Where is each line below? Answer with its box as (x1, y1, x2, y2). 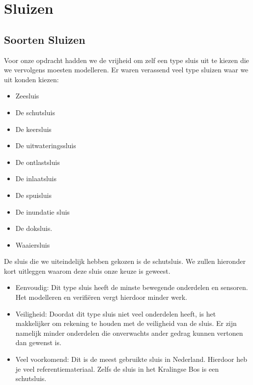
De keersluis (15, 124, 52, 134)
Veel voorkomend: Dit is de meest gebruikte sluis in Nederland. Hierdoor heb (15, 354, 248, 364)
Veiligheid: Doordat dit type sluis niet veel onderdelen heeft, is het (15, 308, 216, 319)
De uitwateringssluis (15, 140, 76, 151)
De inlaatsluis (15, 173, 56, 184)
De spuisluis (15, 190, 52, 200)
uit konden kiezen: (4, 74, 59, 84)
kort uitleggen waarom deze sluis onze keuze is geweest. (4, 265, 170, 276)
